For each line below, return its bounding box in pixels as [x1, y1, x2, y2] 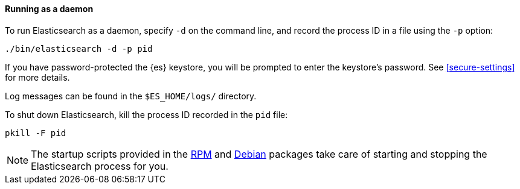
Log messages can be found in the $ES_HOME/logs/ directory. [5, 90, 257, 101]
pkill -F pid [5, 128, 66, 138]
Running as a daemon [5, 4, 94, 14]
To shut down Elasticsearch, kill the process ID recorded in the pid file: [5, 109, 288, 120]
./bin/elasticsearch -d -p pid [5, 43, 153, 54]
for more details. [5, 72, 70, 82]
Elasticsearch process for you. [31, 160, 169, 172]
